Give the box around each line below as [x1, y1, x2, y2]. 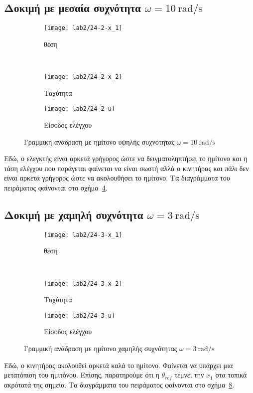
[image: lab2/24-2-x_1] [44, 24, 123, 32]
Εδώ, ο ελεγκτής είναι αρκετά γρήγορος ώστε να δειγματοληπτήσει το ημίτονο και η [4, 153, 248, 164]
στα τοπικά [215, 370, 247, 380]
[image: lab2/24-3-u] [44, 312, 116, 319]
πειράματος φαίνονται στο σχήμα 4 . [4, 182, 108, 193]
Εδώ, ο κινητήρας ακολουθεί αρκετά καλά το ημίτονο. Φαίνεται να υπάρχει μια [4, 360, 233, 370]
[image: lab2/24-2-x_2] [44, 73, 123, 81]
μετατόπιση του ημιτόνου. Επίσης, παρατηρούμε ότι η [4, 370, 159, 380]
